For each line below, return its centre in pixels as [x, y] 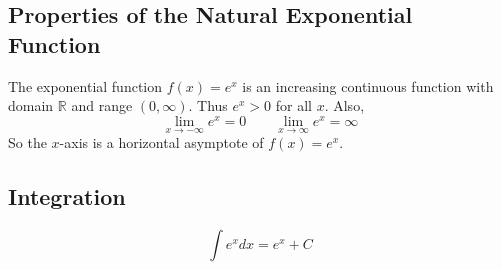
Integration [67, 196]
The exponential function [85, 85]
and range [102, 105]
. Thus [208, 105]
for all [293, 105]
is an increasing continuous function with [368, 85]
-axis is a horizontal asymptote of [161, 142]
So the [27, 142]
